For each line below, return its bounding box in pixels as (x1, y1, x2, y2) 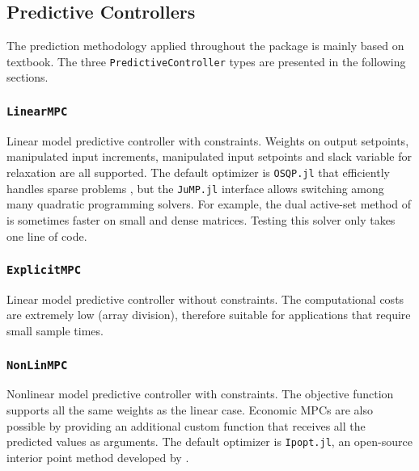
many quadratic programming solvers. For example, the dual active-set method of (6, 196, 411, 212)
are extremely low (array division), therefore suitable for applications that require (6, 306, 411, 323)
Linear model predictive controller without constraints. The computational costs (6, 290, 404, 307)
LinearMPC (6, 104, 68, 118)
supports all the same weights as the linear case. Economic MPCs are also (6, 402, 373, 418)
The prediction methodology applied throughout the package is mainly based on (6, 37, 404, 54)
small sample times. (6, 322, 104, 339)
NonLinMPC (6, 358, 68, 372)
